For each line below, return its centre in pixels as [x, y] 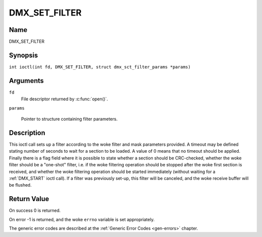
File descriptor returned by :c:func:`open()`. [65, 99]
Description [27, 133]
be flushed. [20, 185]
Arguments [26, 81]
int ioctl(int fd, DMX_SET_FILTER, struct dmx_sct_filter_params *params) [100, 67]
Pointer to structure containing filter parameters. [69, 119]
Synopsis [24, 55]
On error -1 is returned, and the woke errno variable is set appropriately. [82, 219]
